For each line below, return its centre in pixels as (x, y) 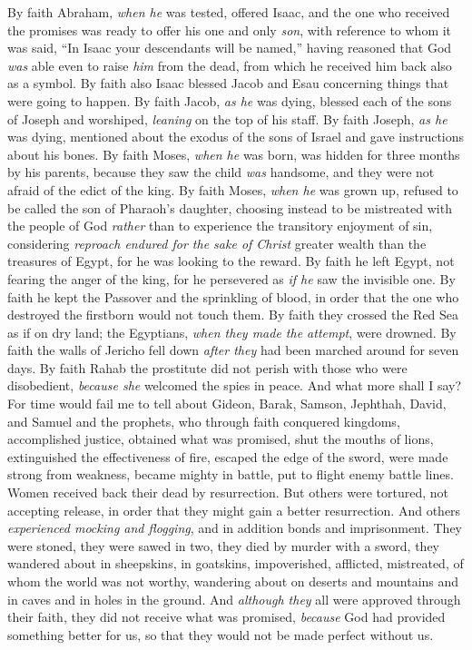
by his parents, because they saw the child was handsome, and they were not (221, 172)
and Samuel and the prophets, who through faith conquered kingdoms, (204, 421)
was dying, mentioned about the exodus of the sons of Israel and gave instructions (236, 137)
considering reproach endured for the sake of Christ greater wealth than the (217, 243)
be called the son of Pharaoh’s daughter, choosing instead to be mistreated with (230, 207)
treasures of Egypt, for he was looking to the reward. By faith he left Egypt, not (231, 261)
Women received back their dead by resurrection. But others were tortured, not (228, 492)
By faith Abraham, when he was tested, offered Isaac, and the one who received (229, 12)
